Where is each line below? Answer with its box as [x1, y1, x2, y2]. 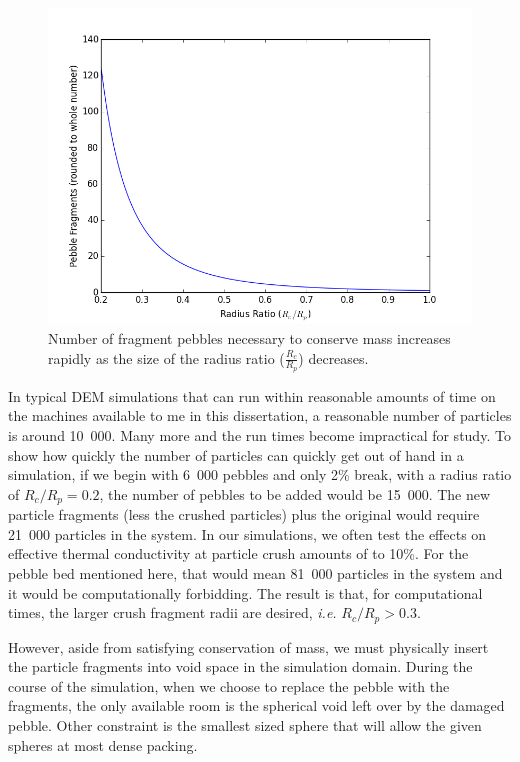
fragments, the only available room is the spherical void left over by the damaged [8, 695, 505, 716]
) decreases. [298, 347, 369, 368]
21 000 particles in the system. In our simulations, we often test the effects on [8, 523, 487, 544]
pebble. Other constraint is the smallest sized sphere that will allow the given [8, 715, 482, 736]
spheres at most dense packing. [8, 734, 198, 755]
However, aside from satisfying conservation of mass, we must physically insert [8, 636, 489, 657]
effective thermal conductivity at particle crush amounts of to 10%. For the [8, 543, 469, 564]
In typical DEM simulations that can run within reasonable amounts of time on [8, 385, 496, 406]
